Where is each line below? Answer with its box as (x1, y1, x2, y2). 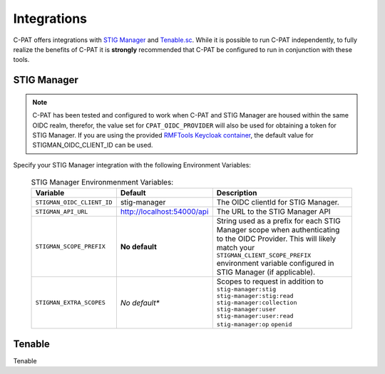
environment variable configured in (216, 259, 334, 269)
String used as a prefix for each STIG (216, 216, 342, 226)
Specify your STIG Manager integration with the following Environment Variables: (13, 160, 251, 169)
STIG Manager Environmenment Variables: (31, 177, 174, 187)
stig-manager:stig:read (216, 292, 294, 300)
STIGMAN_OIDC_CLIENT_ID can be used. (32, 141, 153, 150)
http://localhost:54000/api (120, 207, 209, 217)
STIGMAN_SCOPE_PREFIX (35, 243, 106, 251)
